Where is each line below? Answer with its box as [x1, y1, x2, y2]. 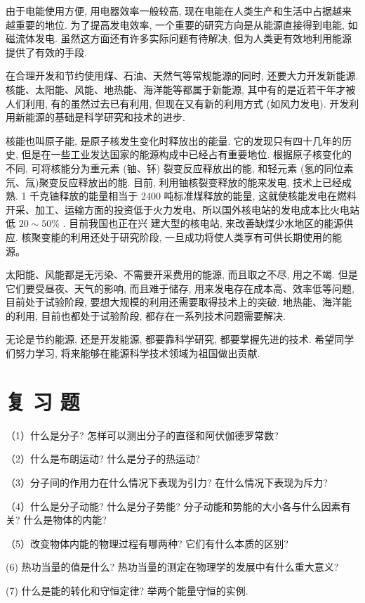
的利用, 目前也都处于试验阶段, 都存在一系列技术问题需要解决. [6, 308, 286, 323]
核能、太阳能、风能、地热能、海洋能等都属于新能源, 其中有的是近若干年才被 [6, 82, 356, 96]
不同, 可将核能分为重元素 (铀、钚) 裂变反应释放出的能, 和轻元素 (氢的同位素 [6, 160, 354, 175]
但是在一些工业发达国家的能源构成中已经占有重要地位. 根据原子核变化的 [21, 147, 352, 162]
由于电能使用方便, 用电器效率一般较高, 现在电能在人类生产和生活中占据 [6, 4, 333, 18]
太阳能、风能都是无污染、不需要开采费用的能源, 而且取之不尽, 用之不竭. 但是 [6, 267, 358, 282]
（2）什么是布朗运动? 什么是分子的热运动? [6, 451, 200, 466]
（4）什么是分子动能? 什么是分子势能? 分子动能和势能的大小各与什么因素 [6, 498, 341, 513]
